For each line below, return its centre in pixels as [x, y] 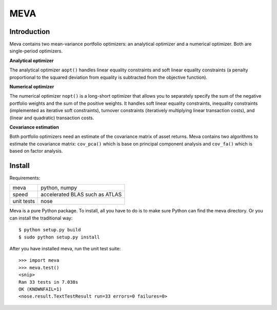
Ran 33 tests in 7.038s [48, 282]
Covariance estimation [34, 127]
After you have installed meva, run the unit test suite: [65, 249]
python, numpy [59, 188]
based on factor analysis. [36, 151]
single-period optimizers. [36, 51]
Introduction [30, 32]
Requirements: [25, 178]
